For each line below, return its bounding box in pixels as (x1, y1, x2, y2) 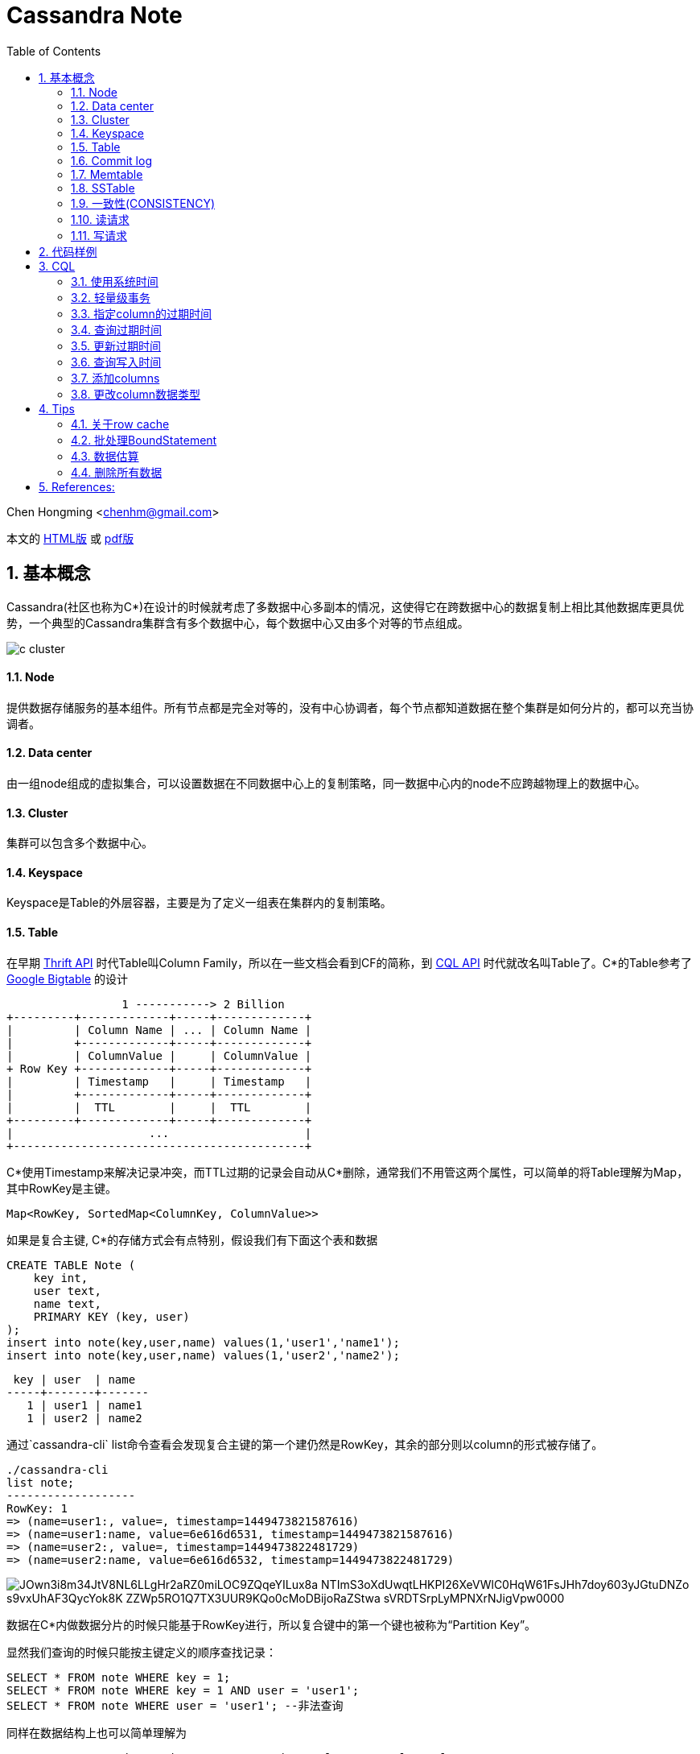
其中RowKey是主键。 (6, 1181, 117, 1195)
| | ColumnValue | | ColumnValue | (6, 1049, 312, 1062)
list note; (6, 1475, 75, 1489)
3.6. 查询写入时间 (71, 354, 162, 369)
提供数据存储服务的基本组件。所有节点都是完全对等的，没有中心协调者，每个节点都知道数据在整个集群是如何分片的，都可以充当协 (6, 700, 694, 714)
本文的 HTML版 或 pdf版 (6, 531, 134, 545)
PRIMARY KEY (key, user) (33, 1309, 190, 1323)
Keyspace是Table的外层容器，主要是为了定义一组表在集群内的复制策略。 (6, 896, 392, 910)
